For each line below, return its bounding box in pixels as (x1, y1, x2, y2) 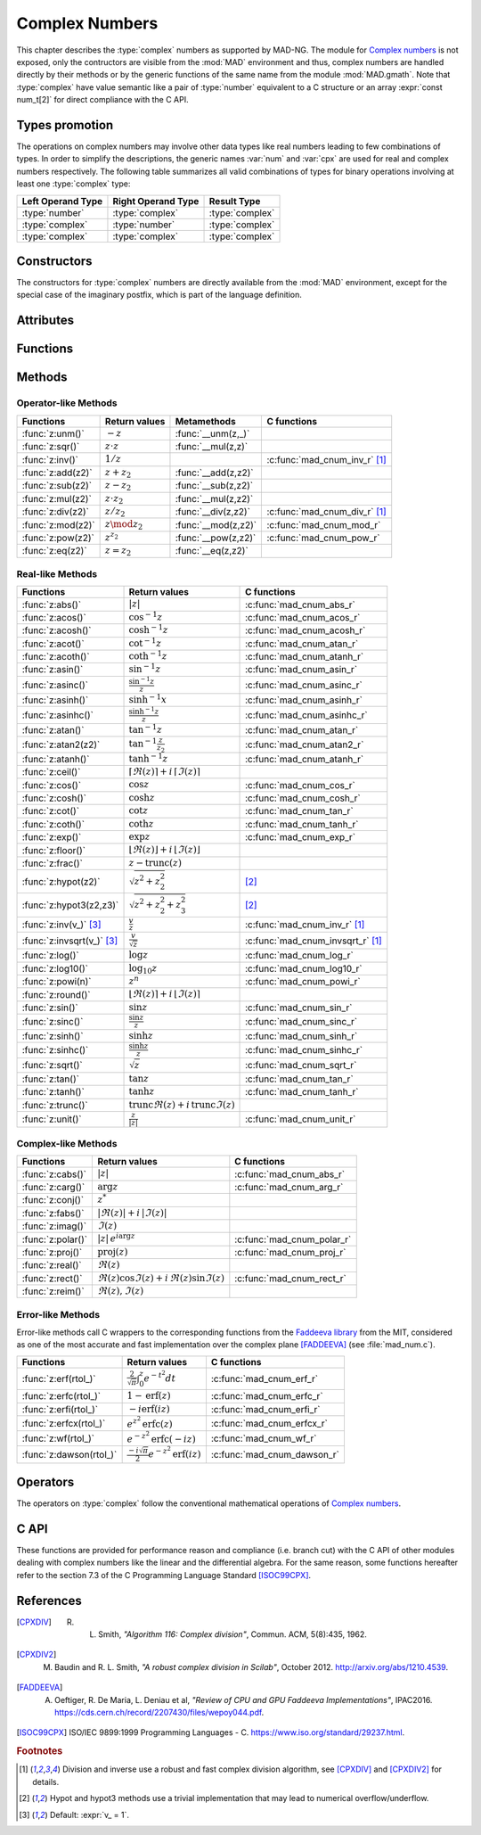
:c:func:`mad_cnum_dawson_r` (210, 1448, 340, 1461)
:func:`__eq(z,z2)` (175, 545, 249, 557)
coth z (128, 818, 155, 829)
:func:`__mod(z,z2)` (175, 518, 257, 531)
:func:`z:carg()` (21, 1181, 86, 1193)
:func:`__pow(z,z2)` (175, 531, 257, 544)
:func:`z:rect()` (21, 1271, 83, 1284)
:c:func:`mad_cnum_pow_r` (266, 531, 380, 544)
